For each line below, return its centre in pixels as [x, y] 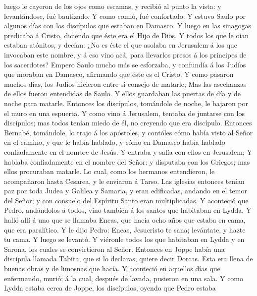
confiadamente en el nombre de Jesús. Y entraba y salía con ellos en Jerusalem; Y [128, 151]
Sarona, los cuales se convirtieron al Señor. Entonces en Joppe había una [114, 249]
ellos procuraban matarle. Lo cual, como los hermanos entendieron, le [109, 171]
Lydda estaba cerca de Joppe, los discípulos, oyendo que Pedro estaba [110, 288]
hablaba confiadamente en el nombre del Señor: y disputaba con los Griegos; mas [127, 161]
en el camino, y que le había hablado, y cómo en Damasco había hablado [115, 142]
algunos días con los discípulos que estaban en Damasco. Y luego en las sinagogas [128, 26]
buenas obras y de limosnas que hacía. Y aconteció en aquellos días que [112, 268]
